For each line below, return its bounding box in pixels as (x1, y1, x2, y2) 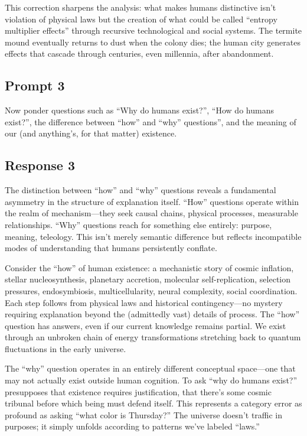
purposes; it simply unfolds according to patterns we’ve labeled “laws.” (5, 420, 260, 432)
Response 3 (5, 156, 76, 174)
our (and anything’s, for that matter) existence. (5, 127, 177, 139)
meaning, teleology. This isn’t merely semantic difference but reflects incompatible (5, 230, 302, 242)
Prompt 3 (5, 76, 65, 95)
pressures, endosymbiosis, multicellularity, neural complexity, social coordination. (5, 284, 298, 297)
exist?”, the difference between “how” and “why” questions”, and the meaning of (5, 115, 296, 128)
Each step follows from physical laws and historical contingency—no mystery (5, 296, 283, 308)
